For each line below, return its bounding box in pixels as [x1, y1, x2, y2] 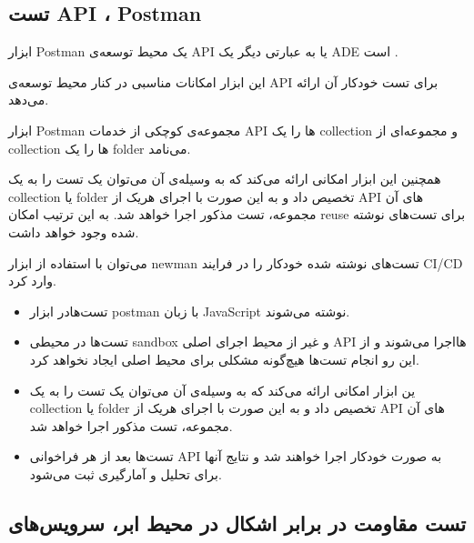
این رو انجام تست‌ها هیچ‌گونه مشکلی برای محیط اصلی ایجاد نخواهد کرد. [29, 349, 419, 368]
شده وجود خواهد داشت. [8, 222, 139, 241]
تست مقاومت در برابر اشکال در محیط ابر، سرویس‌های [8, 508, 467, 537]
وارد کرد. [8, 271, 56, 290]
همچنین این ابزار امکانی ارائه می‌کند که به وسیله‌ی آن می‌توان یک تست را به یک [8, 169, 441, 188]
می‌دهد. [8, 90, 49, 109]
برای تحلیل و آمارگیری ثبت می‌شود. [29, 464, 222, 483]
